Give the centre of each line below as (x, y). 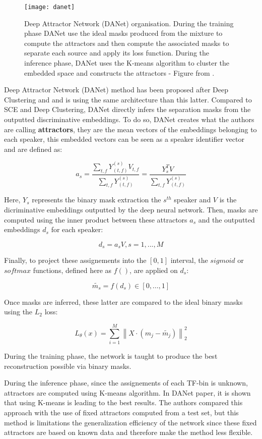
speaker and (192, 200)
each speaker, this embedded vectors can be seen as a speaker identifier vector (124, 139)
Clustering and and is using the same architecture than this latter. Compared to (128, 99)
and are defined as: (33, 149)
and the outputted (226, 219)
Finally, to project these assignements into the (75, 260)
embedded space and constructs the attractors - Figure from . (119, 72)
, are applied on (154, 270)
